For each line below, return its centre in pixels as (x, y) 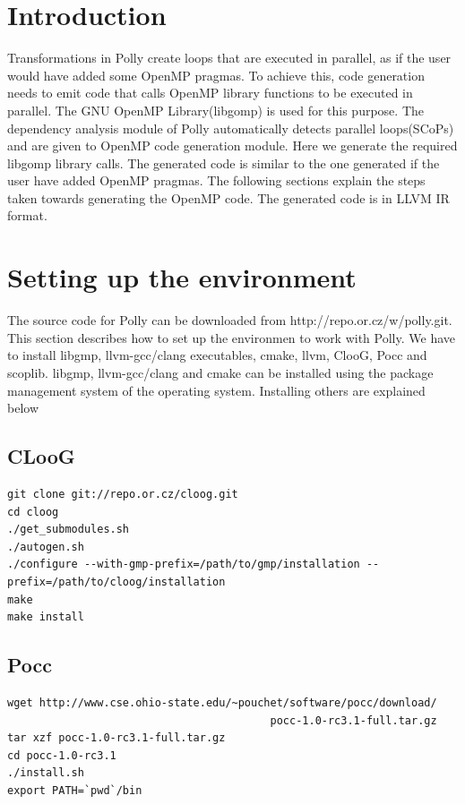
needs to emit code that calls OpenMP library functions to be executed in (210, 93)
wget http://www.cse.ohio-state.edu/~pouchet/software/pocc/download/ (222, 702)
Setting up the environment (182, 277)
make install (46, 617)
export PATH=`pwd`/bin (75, 790)
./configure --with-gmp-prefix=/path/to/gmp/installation (184, 565)
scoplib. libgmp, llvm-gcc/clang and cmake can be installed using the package (220, 372)
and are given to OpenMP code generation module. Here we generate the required (232, 145)
